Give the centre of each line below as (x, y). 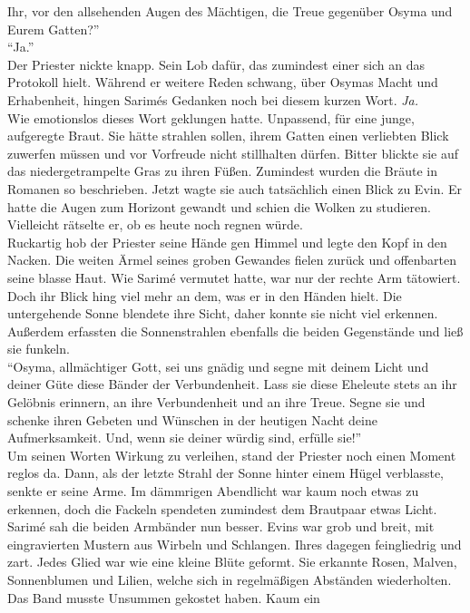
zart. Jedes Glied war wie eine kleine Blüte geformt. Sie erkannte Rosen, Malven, (232, 562)
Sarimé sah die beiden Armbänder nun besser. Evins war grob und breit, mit (221, 526)
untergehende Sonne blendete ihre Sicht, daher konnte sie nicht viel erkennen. (223, 313)
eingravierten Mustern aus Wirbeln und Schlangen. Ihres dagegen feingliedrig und (235, 544)
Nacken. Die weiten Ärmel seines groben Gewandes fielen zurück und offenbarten (232, 260)
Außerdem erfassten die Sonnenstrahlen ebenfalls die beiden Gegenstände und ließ (235, 331)
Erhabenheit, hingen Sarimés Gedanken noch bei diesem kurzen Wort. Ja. (213, 99)
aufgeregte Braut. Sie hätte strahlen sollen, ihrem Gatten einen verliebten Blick (228, 136)
